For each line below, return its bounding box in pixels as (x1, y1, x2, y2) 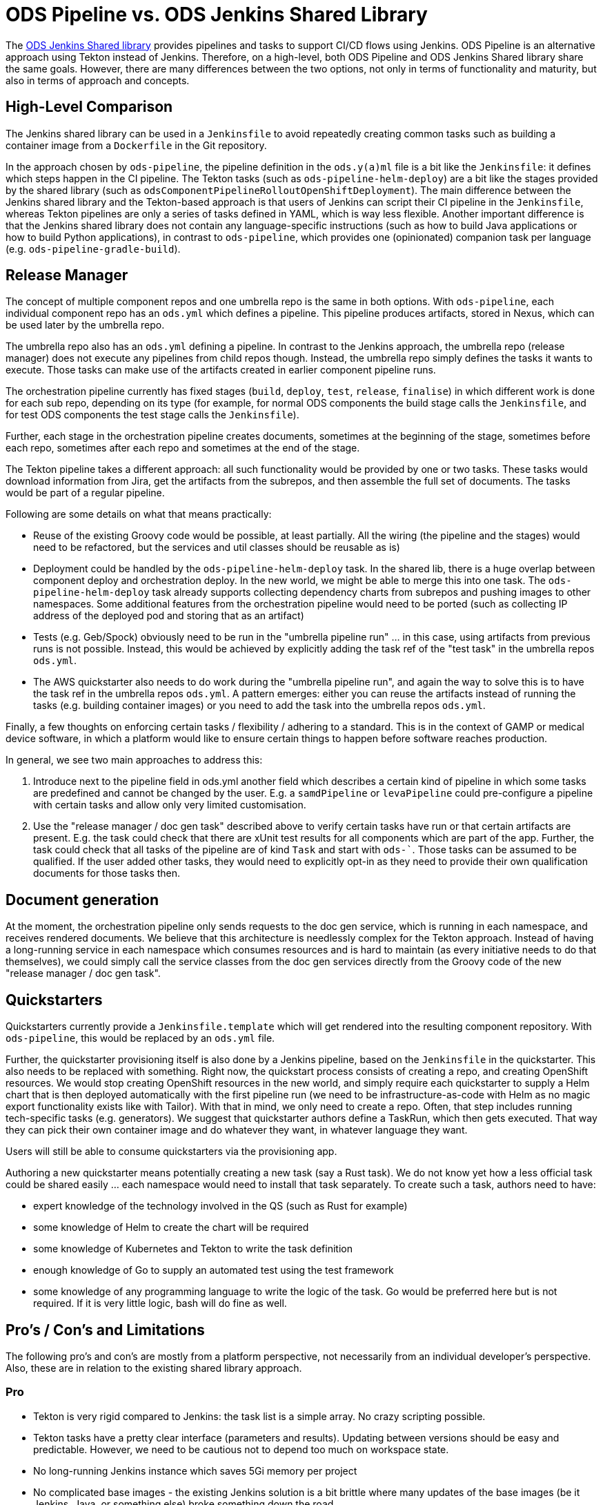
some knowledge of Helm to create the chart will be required (33, 1221, 309, 1234)
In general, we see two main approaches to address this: (6, 754, 263, 766)
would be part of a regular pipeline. (6, 487, 165, 499)
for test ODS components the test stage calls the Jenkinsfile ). (6, 409, 299, 421)
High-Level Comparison (6, 98, 173, 116)
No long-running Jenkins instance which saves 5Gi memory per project (33, 1464, 357, 1477)
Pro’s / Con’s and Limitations (6, 1321, 205, 1339)
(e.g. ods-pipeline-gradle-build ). (6, 242, 181, 255)
